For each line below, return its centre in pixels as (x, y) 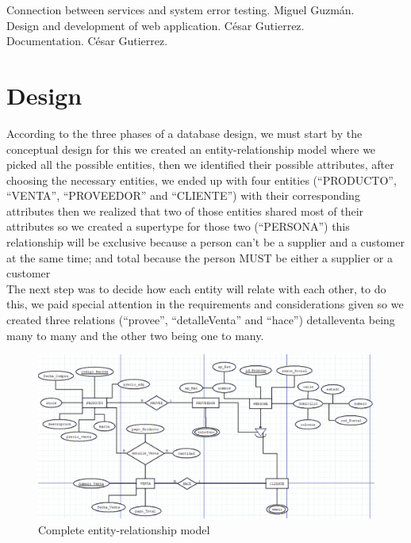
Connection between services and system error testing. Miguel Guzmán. (181, 10)
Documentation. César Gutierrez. (87, 41)
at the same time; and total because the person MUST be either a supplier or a (200, 257)
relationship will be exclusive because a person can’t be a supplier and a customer (205, 242)
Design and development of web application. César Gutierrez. (156, 25)
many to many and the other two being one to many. (135, 335)
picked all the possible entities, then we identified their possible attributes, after (200, 164)
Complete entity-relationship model (124, 529)
